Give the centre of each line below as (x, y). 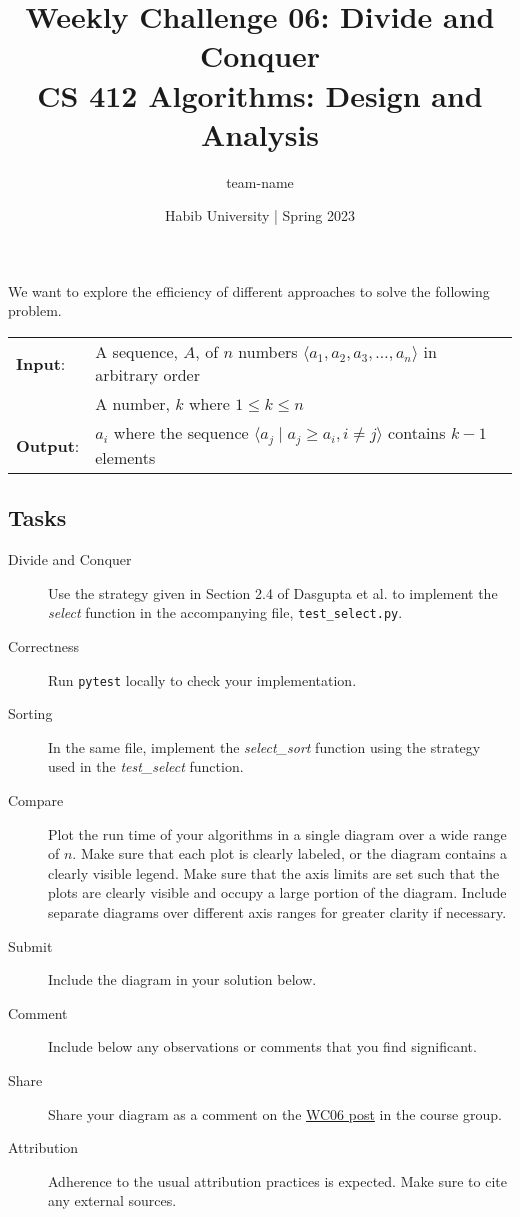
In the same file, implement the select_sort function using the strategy (264, 746)
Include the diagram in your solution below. (182, 979)
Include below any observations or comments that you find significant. (262, 1046)
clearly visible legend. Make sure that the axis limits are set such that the (274, 872)
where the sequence (181, 433)
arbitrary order (147, 375)
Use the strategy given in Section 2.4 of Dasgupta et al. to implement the (273, 592)
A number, (132, 404)
